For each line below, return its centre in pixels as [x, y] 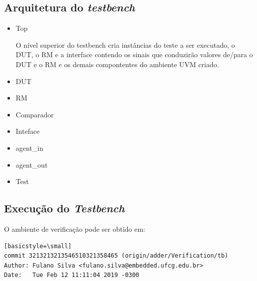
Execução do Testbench [64, 208]
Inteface [28, 131]
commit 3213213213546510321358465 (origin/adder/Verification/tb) [116, 256]
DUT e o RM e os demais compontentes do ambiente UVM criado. [117, 64]
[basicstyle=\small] [38, 246]
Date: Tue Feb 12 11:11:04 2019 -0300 [72, 275]
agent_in [30, 147]
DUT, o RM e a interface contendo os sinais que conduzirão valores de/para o [134, 54]
